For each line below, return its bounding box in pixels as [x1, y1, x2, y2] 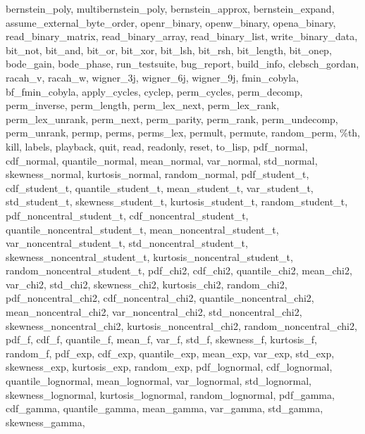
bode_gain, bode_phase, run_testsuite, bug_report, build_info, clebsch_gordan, [6, 56, 359, 71]
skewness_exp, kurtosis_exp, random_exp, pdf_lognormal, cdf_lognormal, [6, 359, 333, 374]
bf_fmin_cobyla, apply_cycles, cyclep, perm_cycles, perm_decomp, [6, 84, 303, 98]
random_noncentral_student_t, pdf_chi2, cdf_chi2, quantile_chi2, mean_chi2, [6, 263, 352, 278]
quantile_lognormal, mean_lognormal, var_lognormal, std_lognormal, [6, 374, 311, 388]
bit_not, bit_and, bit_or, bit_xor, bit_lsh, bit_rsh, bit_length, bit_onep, [6, 42, 332, 57]
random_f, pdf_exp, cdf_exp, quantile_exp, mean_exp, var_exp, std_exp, [6, 345, 335, 360]
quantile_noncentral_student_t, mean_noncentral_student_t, [6, 222, 279, 236]
